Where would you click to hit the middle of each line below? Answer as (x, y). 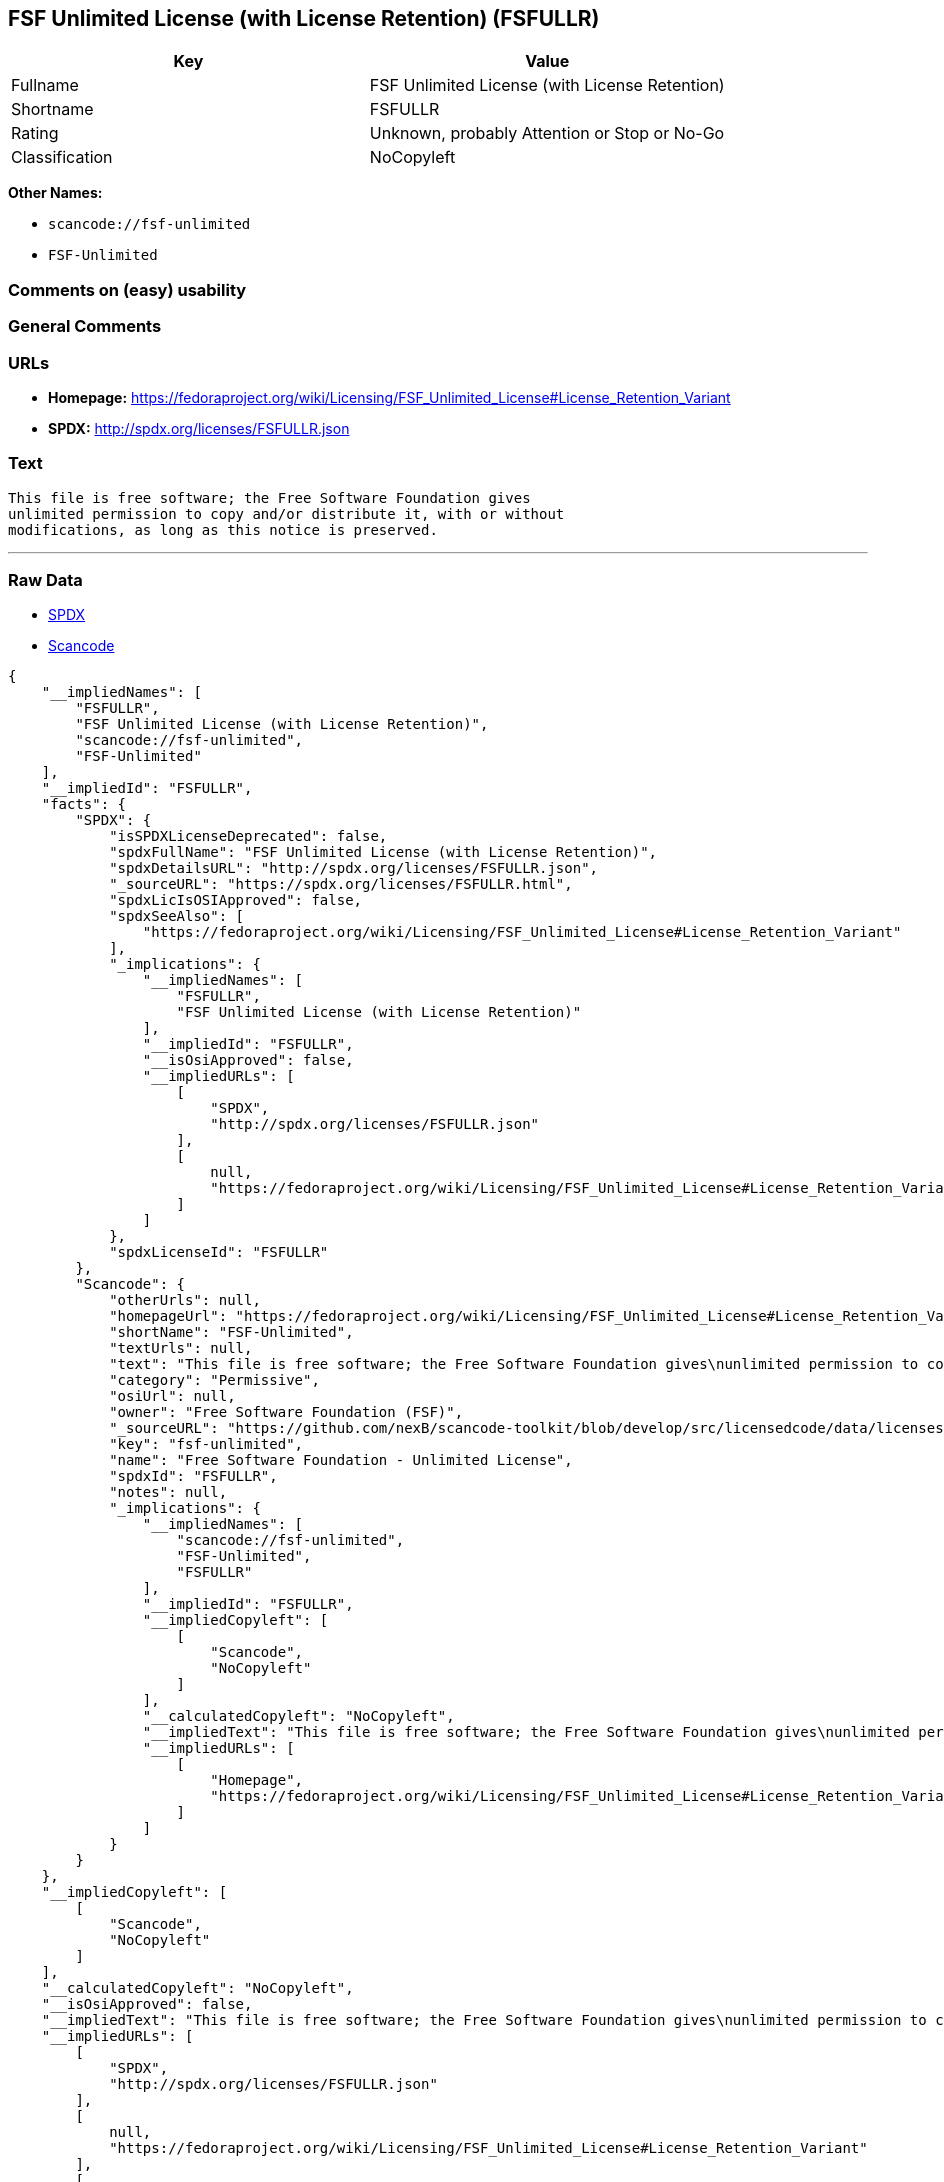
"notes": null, (168, 1492)
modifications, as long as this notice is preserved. (223, 529)
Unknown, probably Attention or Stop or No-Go (547, 133)
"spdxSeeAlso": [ (177, 916)
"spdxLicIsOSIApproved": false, (236, 900)
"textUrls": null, (181, 1348)
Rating (35, 133)
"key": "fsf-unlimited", (206, 1444)
